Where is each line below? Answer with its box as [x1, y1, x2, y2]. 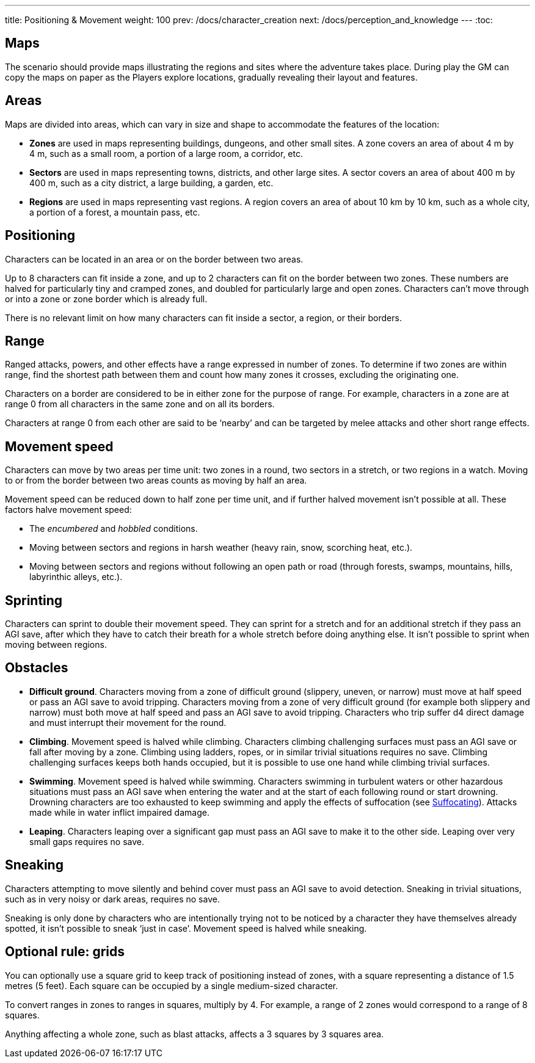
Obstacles [5, 660, 68, 676]
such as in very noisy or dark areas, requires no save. [5, 893, 220, 904]
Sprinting [5, 592, 63, 608]
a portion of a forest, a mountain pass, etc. [29, 206, 200, 217]
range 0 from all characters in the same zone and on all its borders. [5, 399, 275, 410]
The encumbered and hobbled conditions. [29, 523, 198, 534]
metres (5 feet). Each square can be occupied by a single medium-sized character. [5, 980, 338, 991]
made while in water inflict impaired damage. [29, 807, 209, 818]
